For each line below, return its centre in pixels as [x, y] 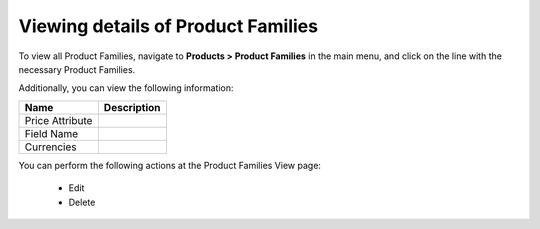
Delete [82, 202]
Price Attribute [58, 120]
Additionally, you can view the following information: [126, 88]
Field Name [51, 133]
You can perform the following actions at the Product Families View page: [170, 165]
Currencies [50, 147]
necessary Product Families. [77, 69]
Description [132, 107]
